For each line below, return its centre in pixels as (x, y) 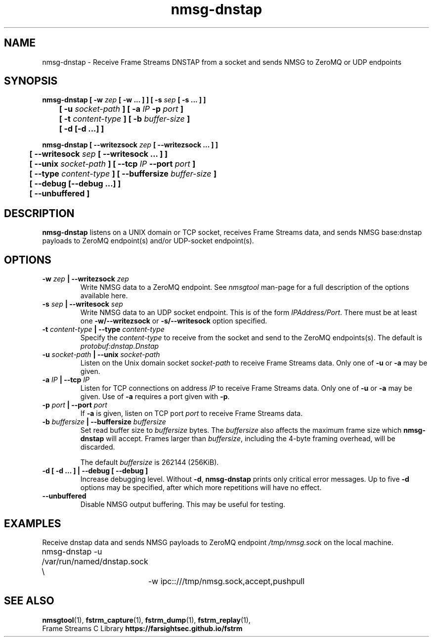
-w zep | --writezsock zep (86, 279)
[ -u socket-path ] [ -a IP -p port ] (121, 109)
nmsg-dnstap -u (72, 551)
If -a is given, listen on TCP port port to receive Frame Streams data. (192, 413)
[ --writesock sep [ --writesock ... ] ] (99, 154)
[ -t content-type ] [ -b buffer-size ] (125, 119)
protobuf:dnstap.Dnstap (120, 346)
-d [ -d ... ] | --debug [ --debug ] (95, 471)
